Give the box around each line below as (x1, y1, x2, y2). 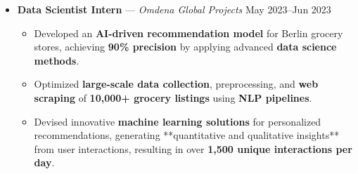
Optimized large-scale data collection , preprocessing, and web (34, 76, 319, 91)
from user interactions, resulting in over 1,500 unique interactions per (34, 141, 352, 156)
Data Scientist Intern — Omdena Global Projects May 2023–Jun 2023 (17, 2, 331, 16)
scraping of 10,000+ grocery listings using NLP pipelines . (34, 90, 312, 105)
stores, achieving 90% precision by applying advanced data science (34, 39, 337, 54)
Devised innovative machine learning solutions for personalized (34, 114, 321, 128)
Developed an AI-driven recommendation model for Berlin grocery (34, 25, 343, 40)
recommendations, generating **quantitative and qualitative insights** (34, 128, 340, 142)
